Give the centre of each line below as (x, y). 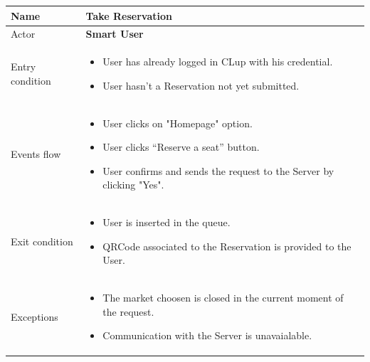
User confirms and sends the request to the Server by (218, 170)
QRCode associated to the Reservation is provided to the (227, 246)
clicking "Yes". (133, 185)
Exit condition (42, 241)
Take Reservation (129, 15)
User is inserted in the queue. (166, 222)
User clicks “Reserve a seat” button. (181, 147)
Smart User (115, 34)
